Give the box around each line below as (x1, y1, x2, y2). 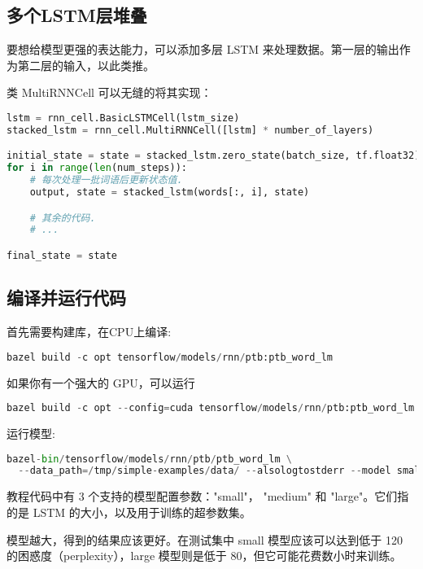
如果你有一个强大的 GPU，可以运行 (7, 374, 195, 391)
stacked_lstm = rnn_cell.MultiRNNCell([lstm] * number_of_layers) (7, 124, 374, 136)
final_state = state (7, 249, 118, 261)
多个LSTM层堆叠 (7, 2, 147, 28)
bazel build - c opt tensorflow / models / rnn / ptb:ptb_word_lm (7, 351, 333, 363)
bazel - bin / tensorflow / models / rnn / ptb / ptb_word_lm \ (7, 453, 292, 465)
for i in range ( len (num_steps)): (7, 162, 187, 174)
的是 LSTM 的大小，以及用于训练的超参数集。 (7, 503, 251, 520)
